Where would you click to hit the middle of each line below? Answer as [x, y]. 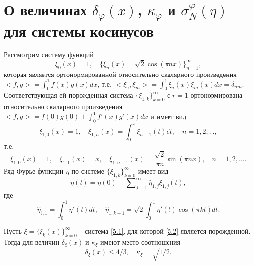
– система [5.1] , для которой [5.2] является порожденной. [165, 231]
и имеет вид [169, 116]
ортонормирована [216, 95]
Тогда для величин [32, 242]
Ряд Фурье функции [34, 170]
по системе [88, 170]
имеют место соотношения [141, 242]
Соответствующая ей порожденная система [69, 95]
